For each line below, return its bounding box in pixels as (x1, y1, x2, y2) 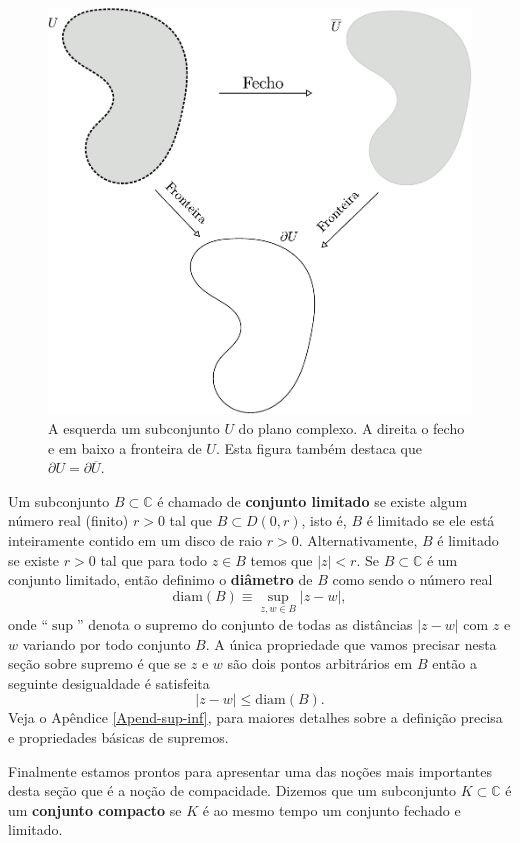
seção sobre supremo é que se (8, 653, 187, 674)
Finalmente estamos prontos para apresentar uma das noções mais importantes (8, 760, 492, 781)
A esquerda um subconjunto (48, 418, 220, 439)
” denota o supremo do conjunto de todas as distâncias (76, 613, 413, 634)
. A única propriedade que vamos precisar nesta (205, 633, 497, 654)
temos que (250, 549, 313, 570)
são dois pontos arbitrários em (227, 653, 413, 674)
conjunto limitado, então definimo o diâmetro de (8, 569, 313, 590)
